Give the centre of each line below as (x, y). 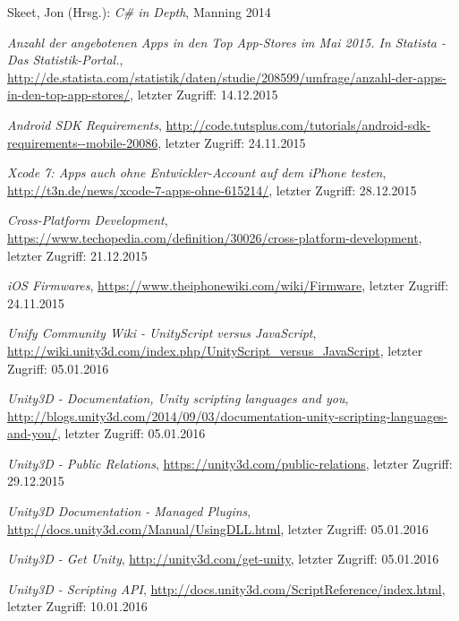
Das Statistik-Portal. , (65, 60)
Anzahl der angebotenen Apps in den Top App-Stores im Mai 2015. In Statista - (226, 42)
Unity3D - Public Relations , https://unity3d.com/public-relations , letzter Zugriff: (230, 463)
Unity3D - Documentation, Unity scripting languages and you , (178, 398)
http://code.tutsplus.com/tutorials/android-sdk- (298, 124)
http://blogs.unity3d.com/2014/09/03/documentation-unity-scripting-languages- (228, 415)
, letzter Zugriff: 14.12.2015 (204, 95)
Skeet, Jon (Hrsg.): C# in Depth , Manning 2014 (139, 12)
